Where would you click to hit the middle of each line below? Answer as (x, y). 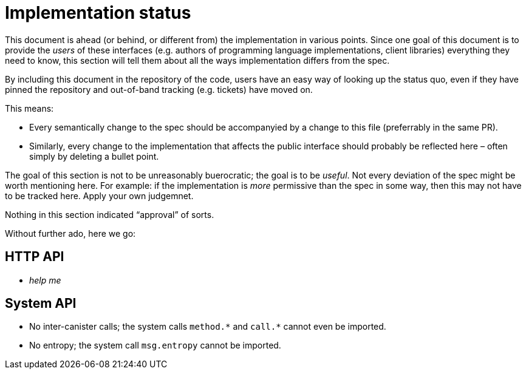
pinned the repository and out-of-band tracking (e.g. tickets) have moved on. (159, 89)
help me (45, 280)
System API (41, 304)
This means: (29, 108)
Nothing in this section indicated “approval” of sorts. (110, 214)
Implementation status (98, 13)
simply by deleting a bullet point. (94, 156)
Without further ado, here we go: (70, 233)
